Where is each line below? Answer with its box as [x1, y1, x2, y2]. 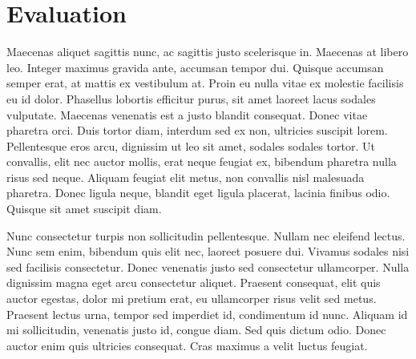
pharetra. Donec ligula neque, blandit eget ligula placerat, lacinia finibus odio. [6, 184, 390, 201]
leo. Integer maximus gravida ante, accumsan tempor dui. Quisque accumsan [6, 58, 384, 75]
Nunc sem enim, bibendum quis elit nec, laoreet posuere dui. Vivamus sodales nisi [6, 243, 410, 260]
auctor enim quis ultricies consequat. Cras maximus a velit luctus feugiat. [6, 337, 368, 353]
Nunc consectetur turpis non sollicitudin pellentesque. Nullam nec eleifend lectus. [6, 227, 406, 244]
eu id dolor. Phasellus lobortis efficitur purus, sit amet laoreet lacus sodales [6, 90, 376, 107]
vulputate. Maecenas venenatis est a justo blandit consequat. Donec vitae [6, 106, 368, 123]
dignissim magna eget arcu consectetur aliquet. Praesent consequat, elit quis [6, 274, 381, 291]
